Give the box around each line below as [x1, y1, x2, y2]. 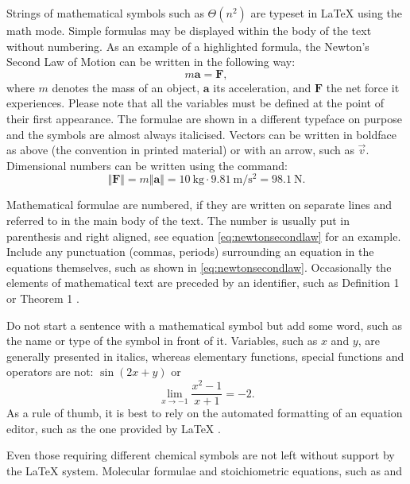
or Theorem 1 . [6, 289, 79, 306]
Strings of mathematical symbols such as [6, 5, 204, 21]
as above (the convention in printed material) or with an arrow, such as [6, 141, 354, 158]
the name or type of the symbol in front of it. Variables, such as [6, 332, 318, 349]
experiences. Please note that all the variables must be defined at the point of [6, 95, 385, 111]
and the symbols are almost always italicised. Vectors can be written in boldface [6, 126, 396, 142]
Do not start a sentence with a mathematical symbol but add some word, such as [6, 316, 403, 333]
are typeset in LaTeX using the [250, 5, 403, 21]
